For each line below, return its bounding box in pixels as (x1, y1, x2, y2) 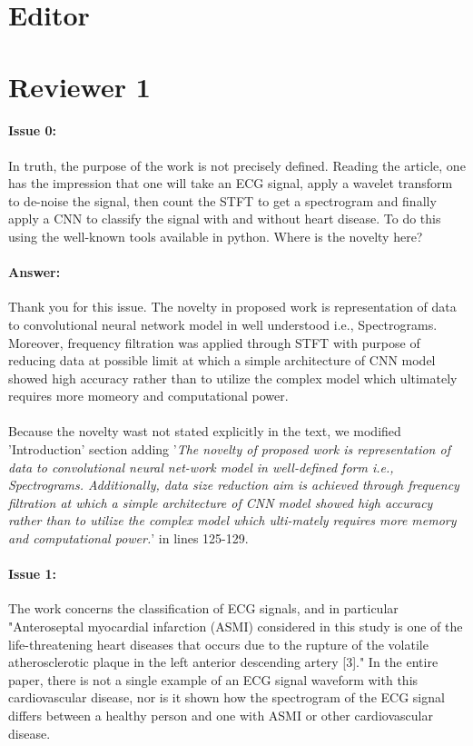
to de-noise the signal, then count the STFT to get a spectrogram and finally (8, 191, 437, 210)
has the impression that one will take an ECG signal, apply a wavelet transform (8, 174, 453, 193)
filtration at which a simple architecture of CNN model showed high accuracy (8, 492, 433, 512)
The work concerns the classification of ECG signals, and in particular (8, 599, 399, 618)
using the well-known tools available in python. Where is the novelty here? (8, 226, 423, 245)
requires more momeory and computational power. (8, 386, 289, 405)
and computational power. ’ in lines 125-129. (8, 529, 249, 548)
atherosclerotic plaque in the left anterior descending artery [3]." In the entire (8, 652, 439, 671)
